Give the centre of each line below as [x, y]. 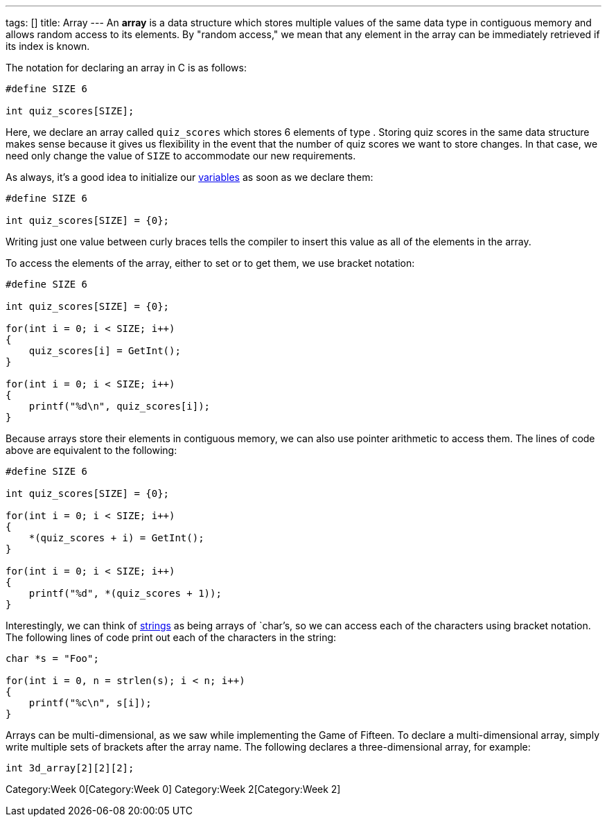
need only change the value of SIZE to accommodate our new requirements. [181, 156]
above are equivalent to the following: [91, 450]
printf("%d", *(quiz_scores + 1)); [125, 593]
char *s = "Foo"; [52, 658]
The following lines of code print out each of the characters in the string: [171, 637]
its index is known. [48, 46]
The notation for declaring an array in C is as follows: [126, 68]
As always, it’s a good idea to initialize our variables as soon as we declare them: [190, 177]
